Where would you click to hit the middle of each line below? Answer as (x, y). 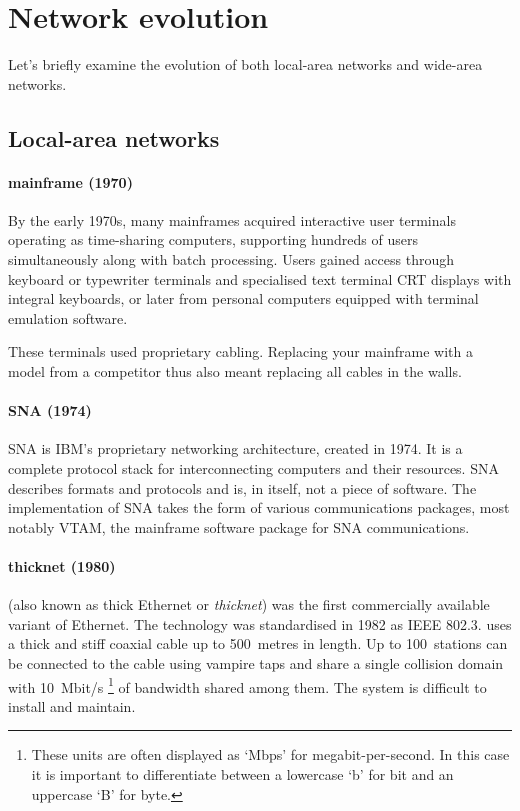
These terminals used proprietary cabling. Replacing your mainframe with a (241, 351)
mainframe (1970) (70, 181)
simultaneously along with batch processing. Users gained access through (231, 259)
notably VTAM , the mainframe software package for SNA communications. (239, 526)
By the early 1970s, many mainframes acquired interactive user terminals (232, 219)
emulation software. (68, 317)
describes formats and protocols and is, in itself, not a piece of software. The (242, 487)
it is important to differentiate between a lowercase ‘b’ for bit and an (242, 774)
